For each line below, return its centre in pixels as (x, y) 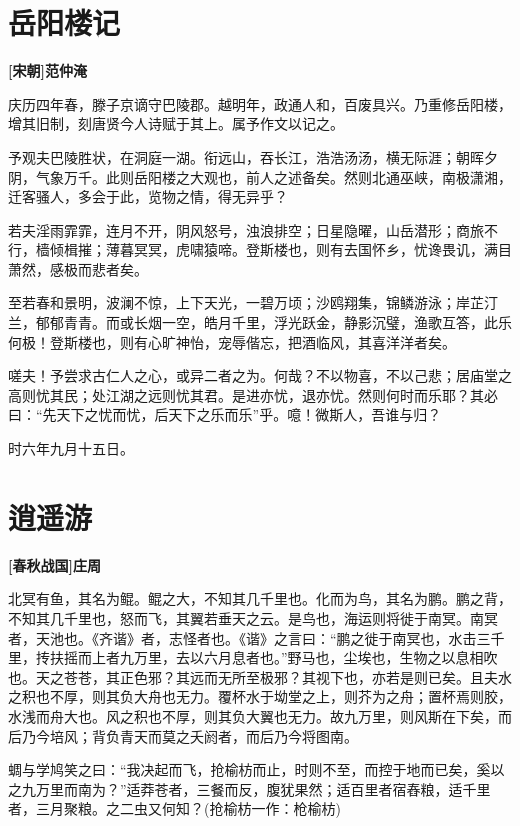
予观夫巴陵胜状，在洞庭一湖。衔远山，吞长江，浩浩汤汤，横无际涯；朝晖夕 (253, 156)
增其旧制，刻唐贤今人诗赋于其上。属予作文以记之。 (176, 123)
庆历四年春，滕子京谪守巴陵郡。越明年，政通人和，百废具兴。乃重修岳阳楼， (260, 103)
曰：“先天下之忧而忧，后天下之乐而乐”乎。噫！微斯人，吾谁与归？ (225, 414)
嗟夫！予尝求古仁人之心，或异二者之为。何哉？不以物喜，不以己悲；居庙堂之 (260, 375)
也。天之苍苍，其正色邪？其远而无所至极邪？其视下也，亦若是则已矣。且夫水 (260, 676)
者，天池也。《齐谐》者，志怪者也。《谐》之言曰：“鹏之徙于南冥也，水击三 (249, 637)
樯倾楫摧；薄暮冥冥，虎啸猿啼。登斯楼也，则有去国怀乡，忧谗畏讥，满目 (273, 249)
